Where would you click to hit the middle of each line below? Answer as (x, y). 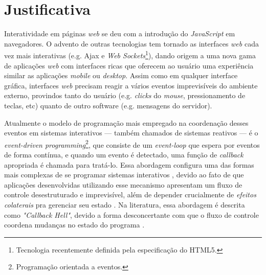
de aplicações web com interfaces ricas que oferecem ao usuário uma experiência (129, 65)
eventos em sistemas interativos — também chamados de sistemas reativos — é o (131, 133)
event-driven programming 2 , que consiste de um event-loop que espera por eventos (132, 144)
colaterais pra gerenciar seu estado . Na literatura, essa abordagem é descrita (125, 204)
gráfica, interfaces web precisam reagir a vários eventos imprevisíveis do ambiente (131, 85)
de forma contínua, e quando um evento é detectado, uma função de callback (124, 154)
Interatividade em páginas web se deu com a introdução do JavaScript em (120, 33)
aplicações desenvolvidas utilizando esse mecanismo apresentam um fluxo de (123, 184)
